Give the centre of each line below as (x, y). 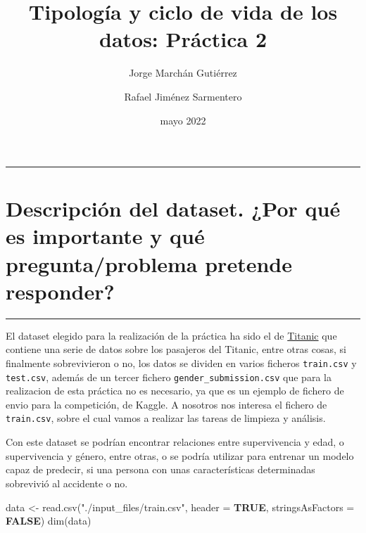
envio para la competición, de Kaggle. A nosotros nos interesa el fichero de (166, 404)
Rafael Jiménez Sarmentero (183, 96)
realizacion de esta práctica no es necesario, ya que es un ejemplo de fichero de (175, 391)
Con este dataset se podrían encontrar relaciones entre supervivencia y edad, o (175, 442)
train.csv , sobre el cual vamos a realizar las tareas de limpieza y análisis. (166, 418)
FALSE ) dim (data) (49, 521)
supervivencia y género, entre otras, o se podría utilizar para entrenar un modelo (180, 455)
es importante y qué (105, 236)
